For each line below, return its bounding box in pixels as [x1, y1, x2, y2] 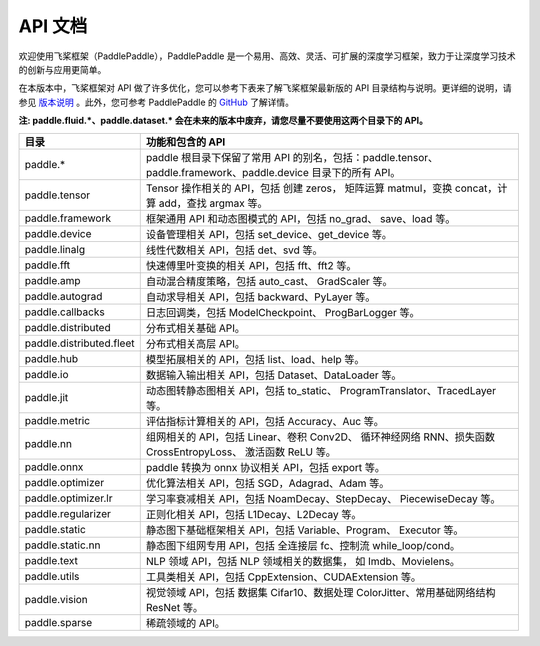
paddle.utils [24, 569, 80, 583]
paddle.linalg [24, 242, 85, 256]
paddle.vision [24, 592, 89, 606]
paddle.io [24, 367, 69, 381]
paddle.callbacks [24, 305, 105, 319]
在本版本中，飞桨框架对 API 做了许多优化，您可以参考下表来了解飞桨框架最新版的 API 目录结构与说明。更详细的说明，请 [18, 82, 512, 94]
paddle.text [24, 553, 79, 567]
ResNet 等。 [145, 600, 204, 614]
